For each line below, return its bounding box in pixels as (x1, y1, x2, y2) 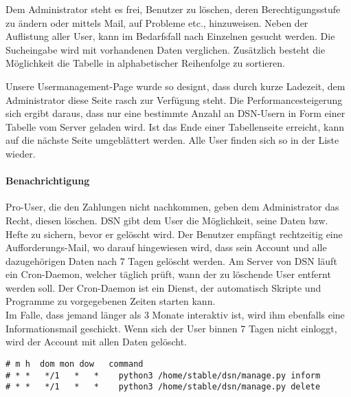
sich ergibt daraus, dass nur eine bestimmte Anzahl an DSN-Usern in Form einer (5, 106, 346, 120)
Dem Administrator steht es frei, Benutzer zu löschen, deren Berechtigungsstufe (5, 2, 341, 16)
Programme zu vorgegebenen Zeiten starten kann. (5, 294, 216, 308)
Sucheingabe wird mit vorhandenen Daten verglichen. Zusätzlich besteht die (5, 42, 326, 56)
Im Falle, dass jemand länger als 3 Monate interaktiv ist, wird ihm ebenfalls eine (5, 308, 345, 322)
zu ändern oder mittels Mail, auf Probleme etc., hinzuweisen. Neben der (5, 15, 308, 30)
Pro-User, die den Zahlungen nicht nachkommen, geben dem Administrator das (5, 200, 339, 214)
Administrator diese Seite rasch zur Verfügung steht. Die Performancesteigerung (5, 92, 343, 107)
